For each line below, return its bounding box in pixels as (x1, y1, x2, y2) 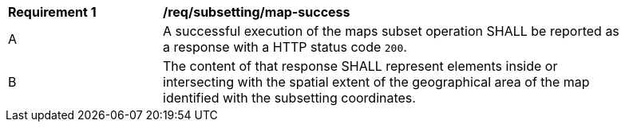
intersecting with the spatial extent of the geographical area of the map (163, 74, 590, 90)
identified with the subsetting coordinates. (163, 90, 416, 106)
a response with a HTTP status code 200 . (163, 39, 407, 55)
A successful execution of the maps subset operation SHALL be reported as (163, 23, 619, 39)
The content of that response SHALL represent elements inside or (163, 58, 558, 74)
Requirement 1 (8, 4, 97, 20)
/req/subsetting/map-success (163, 4, 350, 20)
